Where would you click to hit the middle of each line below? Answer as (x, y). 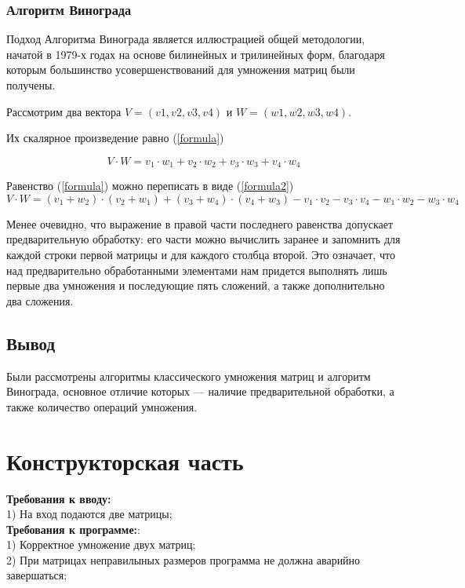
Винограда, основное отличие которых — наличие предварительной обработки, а (200, 391)
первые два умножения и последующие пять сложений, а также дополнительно (196, 285)
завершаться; (37, 575)
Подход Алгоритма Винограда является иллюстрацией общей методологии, (186, 39)
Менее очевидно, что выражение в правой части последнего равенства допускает (200, 223)
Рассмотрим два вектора (64, 111)
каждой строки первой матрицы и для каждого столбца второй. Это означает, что (201, 255)
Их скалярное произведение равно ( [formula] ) (115, 138)
